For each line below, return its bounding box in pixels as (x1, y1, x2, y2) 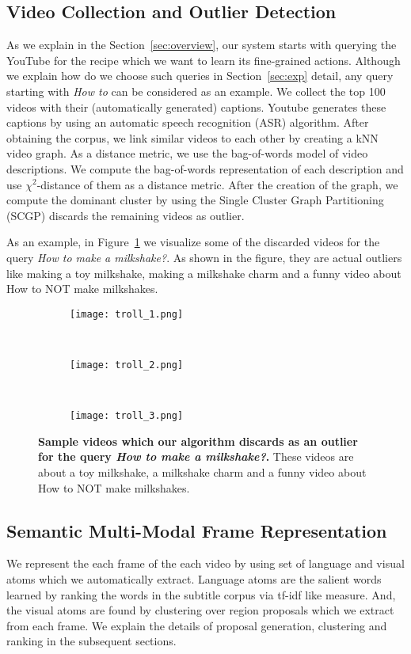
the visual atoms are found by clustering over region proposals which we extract (6, 602, 394, 618)
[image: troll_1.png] (70, 308, 184, 320)
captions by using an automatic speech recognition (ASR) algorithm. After (6, 114, 369, 131)
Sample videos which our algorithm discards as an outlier (38, 432, 358, 449)
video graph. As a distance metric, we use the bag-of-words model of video (6, 145, 368, 162)
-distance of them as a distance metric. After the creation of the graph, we (36, 176, 398, 192)
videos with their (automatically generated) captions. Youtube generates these (6, 98, 386, 115)
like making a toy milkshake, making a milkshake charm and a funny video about (6, 264, 401, 281)
